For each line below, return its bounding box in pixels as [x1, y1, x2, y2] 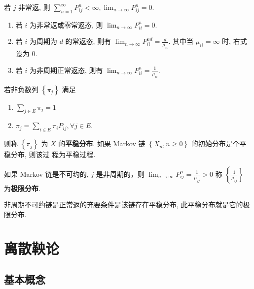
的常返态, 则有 [65, 36, 111, 46]
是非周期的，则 [96, 168, 145, 179]
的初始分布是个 [191, 138, 240, 149]
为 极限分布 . [4, 183, 40, 193]
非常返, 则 [18, 2, 50, 12]
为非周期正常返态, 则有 [29, 64, 103, 75]
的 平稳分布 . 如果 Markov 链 [58, 138, 145, 149]
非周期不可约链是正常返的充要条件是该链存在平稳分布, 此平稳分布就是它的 [4, 199, 243, 210]
